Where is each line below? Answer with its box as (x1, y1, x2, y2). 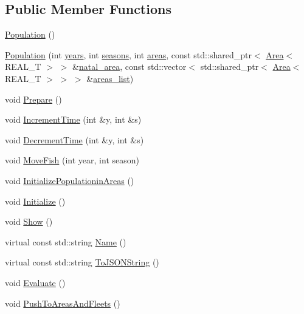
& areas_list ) (86, 72, 134, 84)
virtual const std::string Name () (5, 235, 126, 248)
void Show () (5, 215, 53, 228)
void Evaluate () (5, 276, 66, 288)
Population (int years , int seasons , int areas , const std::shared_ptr (5, 48, 252, 61)
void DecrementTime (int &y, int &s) (5, 133, 144, 146)
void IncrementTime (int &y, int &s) (5, 113, 142, 126)
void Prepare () (5, 92, 62, 105)
